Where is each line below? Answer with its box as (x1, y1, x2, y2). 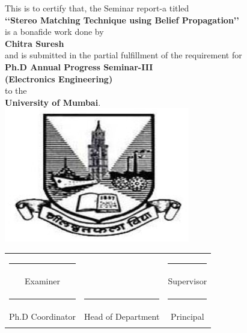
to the (5, 84, 27, 97)
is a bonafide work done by (5, 25, 104, 38)
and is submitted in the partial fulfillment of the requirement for (5, 49, 242, 61)
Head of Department (84, 310, 160, 323)
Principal (171, 310, 204, 323)
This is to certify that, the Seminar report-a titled (5, 2, 189, 14)
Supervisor (168, 274, 207, 287)
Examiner (24, 274, 60, 287)
